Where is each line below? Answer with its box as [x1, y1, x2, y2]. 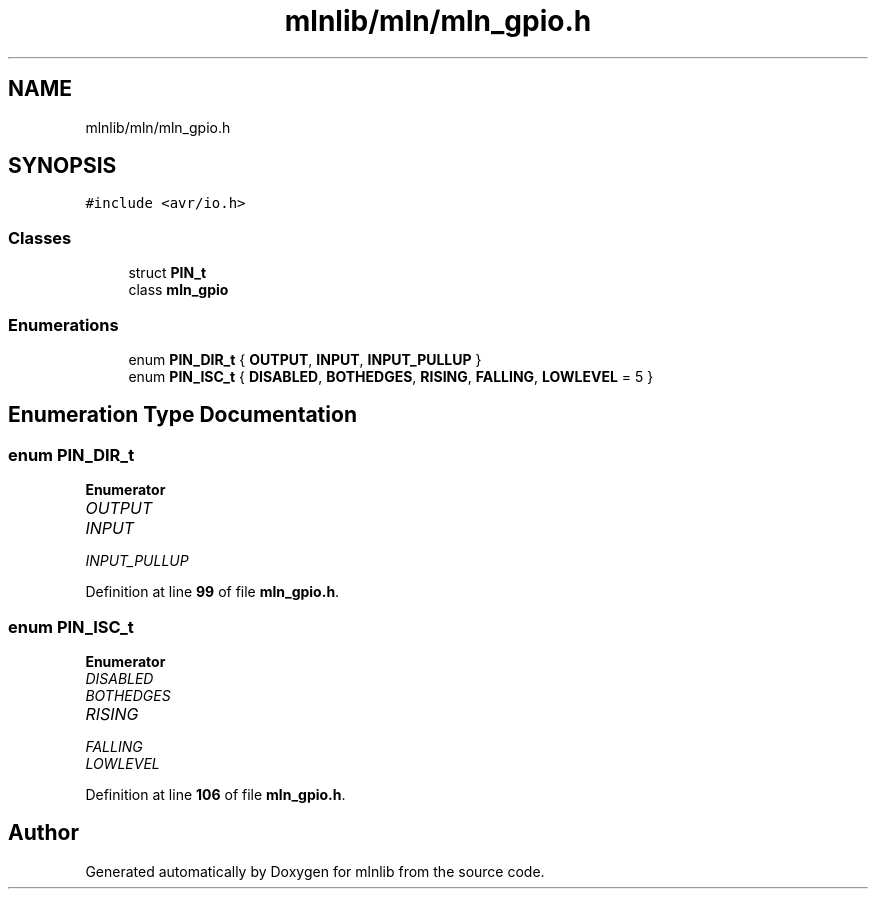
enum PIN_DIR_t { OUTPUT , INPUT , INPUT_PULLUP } [128, 350, 482, 368]
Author [8, 820, 79, 846]
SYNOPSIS [8, 153, 117, 179]
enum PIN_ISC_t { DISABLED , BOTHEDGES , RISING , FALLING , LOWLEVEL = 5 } [128, 367, 654, 385]
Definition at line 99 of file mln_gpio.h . [85, 583, 340, 601]
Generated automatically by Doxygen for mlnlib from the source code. [85, 862, 545, 880]
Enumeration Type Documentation [8, 402, 357, 428]
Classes [8, 227, 72, 248]
